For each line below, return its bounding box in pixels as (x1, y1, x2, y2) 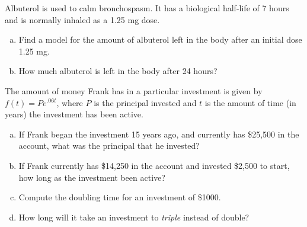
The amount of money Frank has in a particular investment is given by (5, 84, 263, 97)
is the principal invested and (94, 96, 197, 108)
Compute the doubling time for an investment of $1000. (18, 191, 221, 203)
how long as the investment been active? (18, 171, 165, 183)
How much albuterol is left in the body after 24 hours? (18, 65, 218, 77)
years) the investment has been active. (5, 108, 143, 120)
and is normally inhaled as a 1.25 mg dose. (5, 13, 160, 25)
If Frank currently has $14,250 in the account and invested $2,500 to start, (18, 159, 290, 171)
